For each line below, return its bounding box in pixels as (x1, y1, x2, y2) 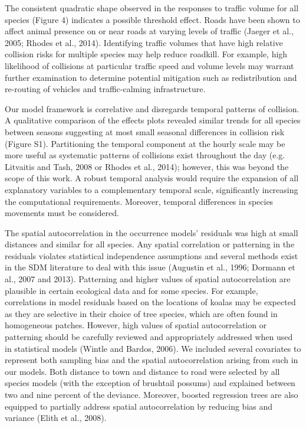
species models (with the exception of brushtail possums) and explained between (5, 377, 295, 389)
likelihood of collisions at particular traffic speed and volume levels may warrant (5, 59, 294, 71)
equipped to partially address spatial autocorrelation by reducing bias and (5, 400, 273, 412)
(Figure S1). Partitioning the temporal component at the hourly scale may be (5, 137, 285, 149)
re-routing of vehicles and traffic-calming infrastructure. (5, 83, 206, 95)
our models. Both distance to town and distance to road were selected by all (5, 365, 280, 377)
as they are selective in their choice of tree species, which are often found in (5, 307, 278, 319)
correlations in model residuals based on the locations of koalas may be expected (5, 296, 296, 308)
